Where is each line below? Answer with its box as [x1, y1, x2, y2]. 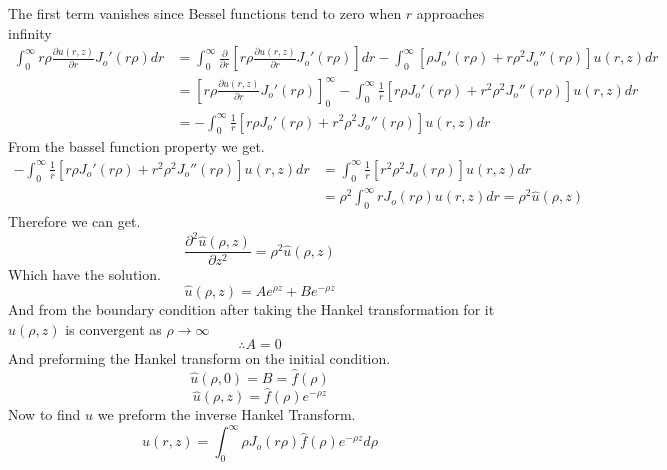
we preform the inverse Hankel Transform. [97, 404, 356, 425]
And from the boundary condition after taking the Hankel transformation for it [8, 299, 495, 320]
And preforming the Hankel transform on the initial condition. [8, 348, 391, 369]
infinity [8, 22, 52, 43]
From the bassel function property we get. [8, 136, 265, 157]
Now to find [8, 404, 81, 425]
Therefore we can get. [8, 211, 141, 232]
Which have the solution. [8, 264, 161, 285]
